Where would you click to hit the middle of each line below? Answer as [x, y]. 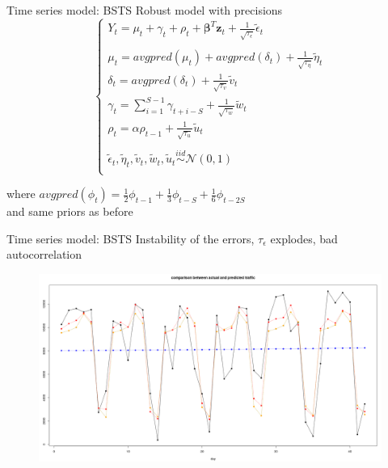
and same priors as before [70, 211]
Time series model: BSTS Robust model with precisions [145, 10]
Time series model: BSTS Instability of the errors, [131, 238]
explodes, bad [304, 238]
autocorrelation [44, 254]
